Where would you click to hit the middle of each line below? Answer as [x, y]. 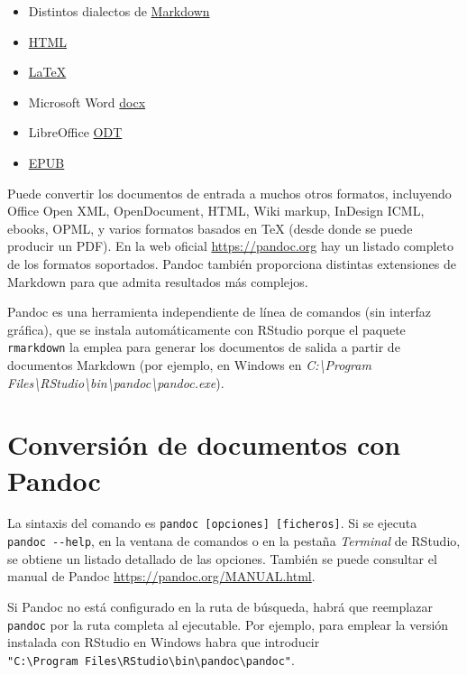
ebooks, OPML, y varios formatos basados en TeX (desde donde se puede [210, 228]
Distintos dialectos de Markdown [119, 11]
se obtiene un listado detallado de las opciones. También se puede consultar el [222, 558]
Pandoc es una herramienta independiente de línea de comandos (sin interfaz [219, 312]
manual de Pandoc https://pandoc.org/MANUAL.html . [161, 576]
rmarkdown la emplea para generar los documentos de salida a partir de [204, 347]
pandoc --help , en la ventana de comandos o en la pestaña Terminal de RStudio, [234, 541]
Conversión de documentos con [204, 444]
